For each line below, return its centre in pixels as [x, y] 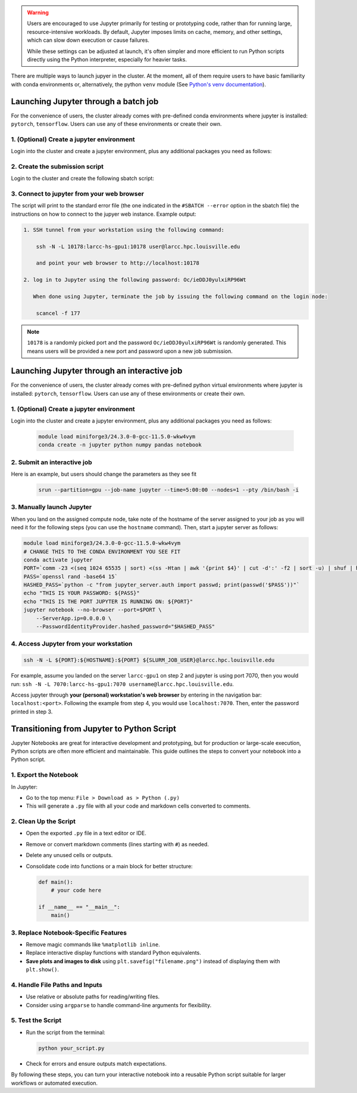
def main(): [56, 882]
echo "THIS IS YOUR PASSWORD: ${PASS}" [82, 593]
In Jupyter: [24, 787]
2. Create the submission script [57, 166]
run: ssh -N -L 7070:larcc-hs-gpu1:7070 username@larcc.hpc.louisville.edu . [123, 684]
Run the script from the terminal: [65, 1032]
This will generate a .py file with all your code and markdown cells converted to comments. [138, 806]
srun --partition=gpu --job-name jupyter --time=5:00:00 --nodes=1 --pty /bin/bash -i [169, 490]
